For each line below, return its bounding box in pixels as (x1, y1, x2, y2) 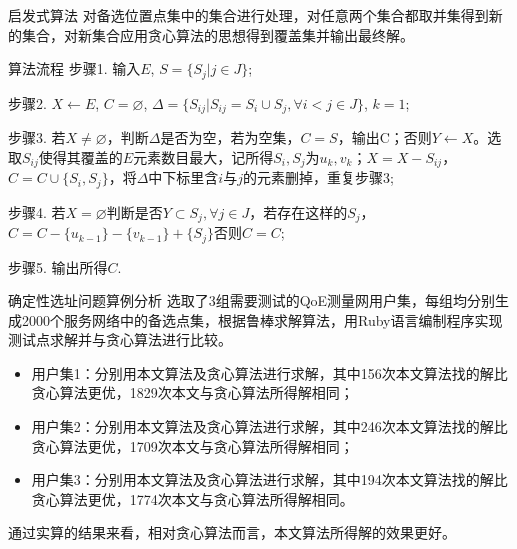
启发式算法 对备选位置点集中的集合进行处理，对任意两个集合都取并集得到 (8, 5, 489, 25)
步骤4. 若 (8, 201, 66, 222)
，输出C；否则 (337, 127, 432, 148)
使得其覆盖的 (38, 146, 123, 167)
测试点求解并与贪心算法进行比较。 (8, 329, 232, 350)
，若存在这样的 (249, 201, 348, 222)
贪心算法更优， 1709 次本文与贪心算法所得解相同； (31, 435, 354, 456)
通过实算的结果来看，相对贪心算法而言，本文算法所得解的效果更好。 (8, 522, 456, 543)
